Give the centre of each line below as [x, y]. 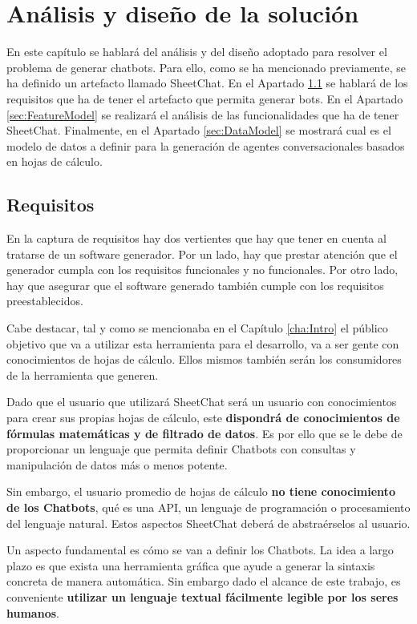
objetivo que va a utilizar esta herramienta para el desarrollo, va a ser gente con [203, 343]
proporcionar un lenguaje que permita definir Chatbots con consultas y [181, 449]
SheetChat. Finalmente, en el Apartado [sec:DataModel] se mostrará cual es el [199, 130]
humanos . [33, 612]
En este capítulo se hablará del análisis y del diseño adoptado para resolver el [197, 52]
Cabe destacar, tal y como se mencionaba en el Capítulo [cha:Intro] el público [197, 328]
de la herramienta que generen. [83, 374]
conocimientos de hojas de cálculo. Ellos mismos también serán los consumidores [204, 359]
